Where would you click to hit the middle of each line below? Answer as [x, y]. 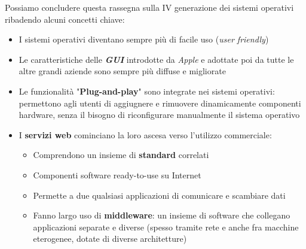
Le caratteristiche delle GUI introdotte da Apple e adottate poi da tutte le [156, 59]
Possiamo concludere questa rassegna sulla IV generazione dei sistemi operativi [149, 7]
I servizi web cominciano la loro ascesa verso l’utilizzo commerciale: [145, 134]
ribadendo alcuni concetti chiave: [65, 19]
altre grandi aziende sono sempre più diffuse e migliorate [122, 71]
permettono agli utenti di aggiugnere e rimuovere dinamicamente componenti [160, 103]
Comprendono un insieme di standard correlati [121, 155]
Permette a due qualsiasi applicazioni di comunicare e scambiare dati [159, 195]
